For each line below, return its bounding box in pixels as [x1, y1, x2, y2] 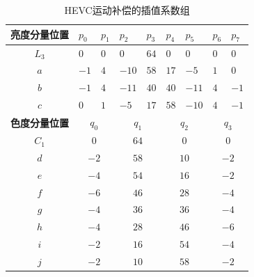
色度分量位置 [10, 115, 69, 129]
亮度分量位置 [10, 27, 69, 42]
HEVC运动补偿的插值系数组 [64, 3, 190, 17]
